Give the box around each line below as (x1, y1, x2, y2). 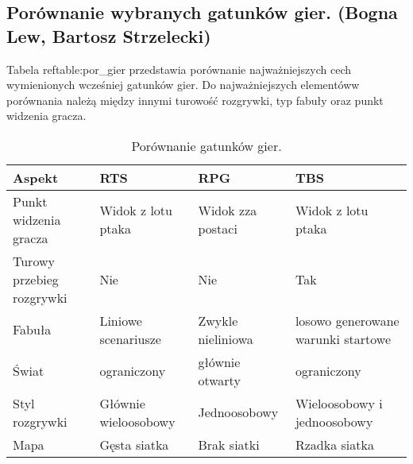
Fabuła (13, 320, 52, 339)
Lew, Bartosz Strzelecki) (6, 23, 211, 48)
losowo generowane (295, 311, 399, 330)
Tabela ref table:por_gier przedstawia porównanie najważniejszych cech (6, 60, 351, 77)
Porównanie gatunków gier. (131, 136, 282, 155)
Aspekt (13, 168, 59, 187)
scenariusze (99, 329, 161, 348)
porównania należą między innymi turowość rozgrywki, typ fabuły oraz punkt (6, 91, 384, 108)
